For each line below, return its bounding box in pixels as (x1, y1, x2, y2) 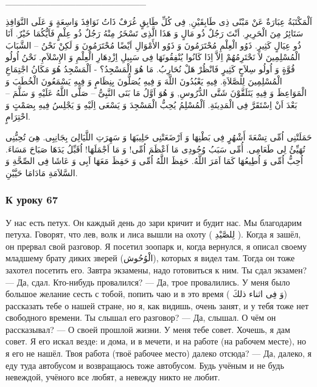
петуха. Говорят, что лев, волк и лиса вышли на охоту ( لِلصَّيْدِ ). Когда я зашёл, (5, 228, 301, 241)
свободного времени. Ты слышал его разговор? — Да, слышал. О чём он (5, 311, 276, 324)
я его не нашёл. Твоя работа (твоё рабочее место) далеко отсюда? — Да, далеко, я (5, 347, 312, 360)
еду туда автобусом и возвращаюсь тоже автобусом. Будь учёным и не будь (5, 358, 284, 371)
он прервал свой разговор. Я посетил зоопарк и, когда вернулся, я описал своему (5, 239, 307, 252)
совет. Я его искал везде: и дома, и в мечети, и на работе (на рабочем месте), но (5, 335, 307, 348)
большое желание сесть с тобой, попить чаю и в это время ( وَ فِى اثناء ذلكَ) (5, 287, 287, 300)
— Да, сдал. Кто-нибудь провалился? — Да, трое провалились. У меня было (5, 275, 290, 288)
